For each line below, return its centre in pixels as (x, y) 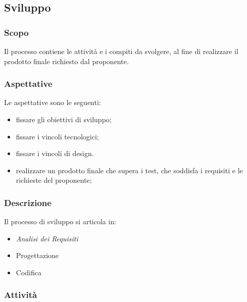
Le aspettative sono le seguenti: (53, 102)
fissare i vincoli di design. (55, 153)
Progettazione (37, 255)
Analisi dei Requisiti (47, 238)
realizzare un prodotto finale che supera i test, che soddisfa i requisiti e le (129, 170)
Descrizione (28, 202)
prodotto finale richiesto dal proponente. (66, 61)
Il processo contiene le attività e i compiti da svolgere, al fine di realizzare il (121, 51)
